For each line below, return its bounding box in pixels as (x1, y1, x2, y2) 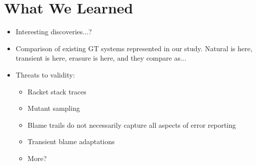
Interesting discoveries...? (15, 26, 92, 37)
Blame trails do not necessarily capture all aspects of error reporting (27, 119, 236, 130)
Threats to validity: (15, 69, 75, 80)
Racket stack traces (27, 86, 86, 96)
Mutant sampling (27, 103, 80, 113)
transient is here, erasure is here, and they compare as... (15, 53, 186, 63)
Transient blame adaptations (27, 136, 115, 147)
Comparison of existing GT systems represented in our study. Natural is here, (15, 43, 253, 53)
